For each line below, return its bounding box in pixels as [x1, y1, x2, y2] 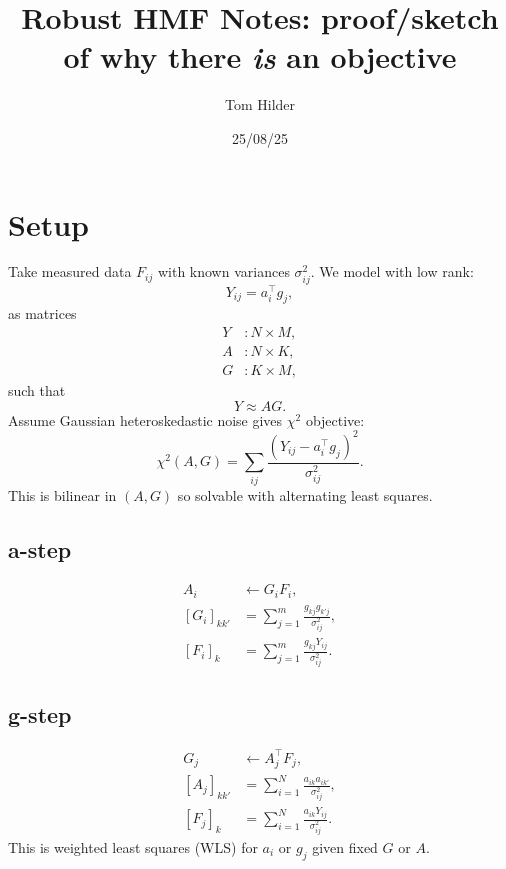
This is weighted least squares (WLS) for [8, 836, 258, 857]
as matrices [8, 303, 77, 324]
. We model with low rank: [310, 261, 474, 282]
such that [8, 380, 66, 401]
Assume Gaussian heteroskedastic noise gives [8, 409, 283, 430]
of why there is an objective [63, 36, 457, 78]
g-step [8, 698, 72, 729]
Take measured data [8, 261, 132, 282]
